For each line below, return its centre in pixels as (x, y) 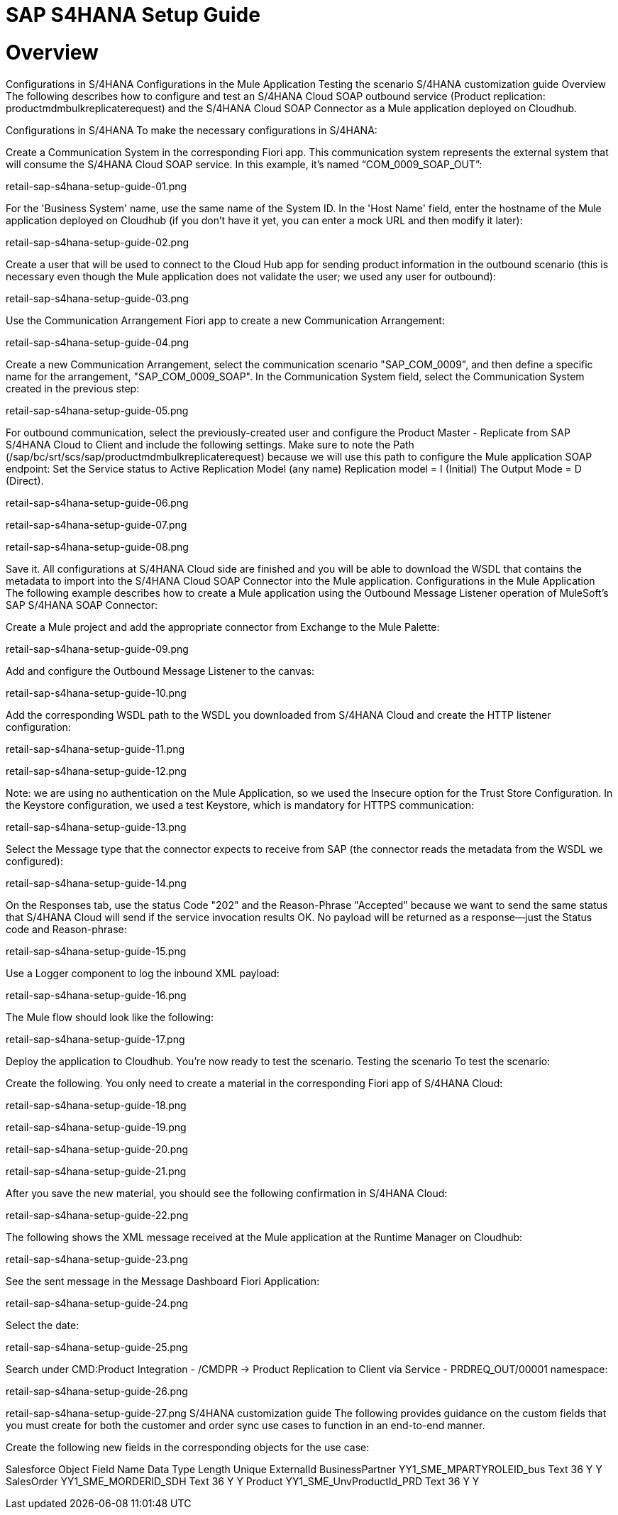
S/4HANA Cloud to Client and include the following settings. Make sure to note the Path (210, 444)
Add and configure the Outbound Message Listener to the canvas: (160, 671)
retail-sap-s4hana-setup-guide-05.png (97, 410)
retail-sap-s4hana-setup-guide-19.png (96, 1127)
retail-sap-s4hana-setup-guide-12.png (96, 771)
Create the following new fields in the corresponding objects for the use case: (188, 1447)
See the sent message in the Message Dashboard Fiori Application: (163, 1281)
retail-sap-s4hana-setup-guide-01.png (96, 186)
